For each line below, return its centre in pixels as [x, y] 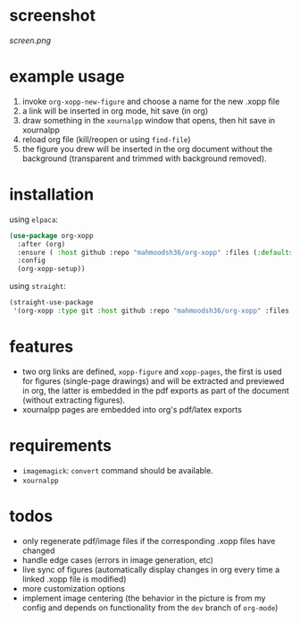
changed [38, 550]
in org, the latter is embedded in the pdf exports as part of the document [155, 390]
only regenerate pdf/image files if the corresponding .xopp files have [149, 541]
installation [52, 195]
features [42, 347]
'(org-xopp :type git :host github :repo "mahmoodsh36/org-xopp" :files [151, 311]
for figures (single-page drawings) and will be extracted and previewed [153, 380]
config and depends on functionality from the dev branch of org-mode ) [150, 607]
